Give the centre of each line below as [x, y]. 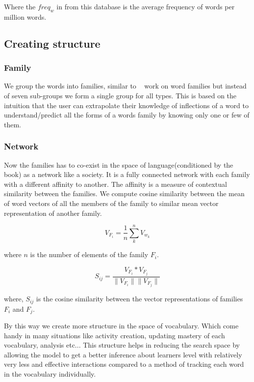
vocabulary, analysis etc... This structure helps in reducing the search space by [122, 345]
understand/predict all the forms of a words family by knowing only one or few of [127, 115]
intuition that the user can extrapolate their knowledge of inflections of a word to [126, 105]
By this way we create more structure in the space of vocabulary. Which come [121, 325]
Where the [20, 6]
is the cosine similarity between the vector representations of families [140, 299]
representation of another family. [53, 213]
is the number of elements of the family [89, 254]
